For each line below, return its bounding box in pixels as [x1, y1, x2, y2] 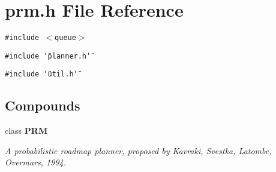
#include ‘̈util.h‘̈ [5, 70, 78, 79]
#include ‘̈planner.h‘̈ [5, 51, 91, 60]
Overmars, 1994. [5, 156, 66, 168]
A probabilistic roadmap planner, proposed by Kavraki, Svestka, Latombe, [5, 144, 272, 156]
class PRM [5, 124, 48, 137]
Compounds [5, 96, 80, 115]
